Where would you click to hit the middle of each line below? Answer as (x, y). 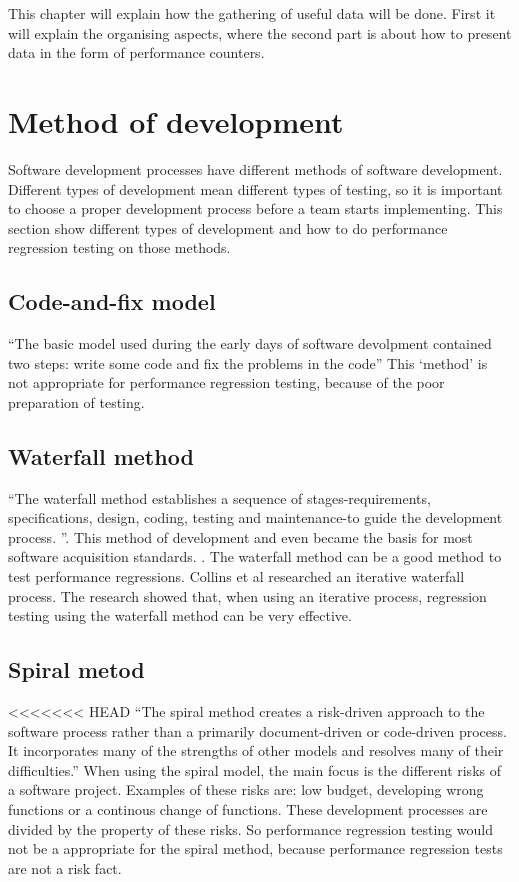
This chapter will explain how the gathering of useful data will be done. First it (252, 13)
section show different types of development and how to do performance (228, 227)
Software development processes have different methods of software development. (255, 168)
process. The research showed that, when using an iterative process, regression (247, 595)
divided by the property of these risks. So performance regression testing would (250, 828)
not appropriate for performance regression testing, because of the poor (226, 382)
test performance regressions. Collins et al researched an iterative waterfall (236, 576)
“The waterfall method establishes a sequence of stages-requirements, (219, 497)
